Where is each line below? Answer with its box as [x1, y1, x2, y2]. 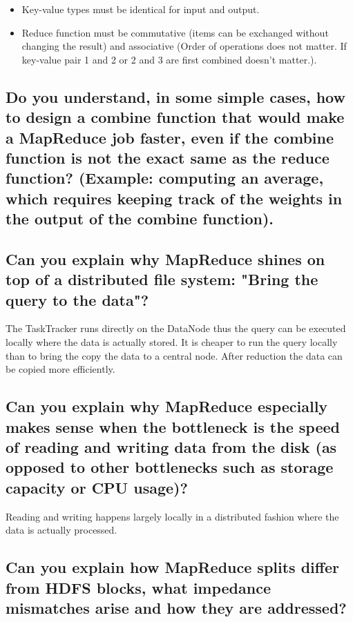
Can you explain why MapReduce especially [6, 396, 328, 417]
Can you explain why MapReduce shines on [6, 248, 325, 269]
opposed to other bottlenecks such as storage [6, 456, 334, 478]
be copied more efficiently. [6, 362, 115, 376]
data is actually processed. [6, 523, 117, 537]
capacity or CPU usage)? [6, 476, 188, 498]
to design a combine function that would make [6, 106, 345, 128]
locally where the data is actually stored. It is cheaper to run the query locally [6, 335, 338, 349]
